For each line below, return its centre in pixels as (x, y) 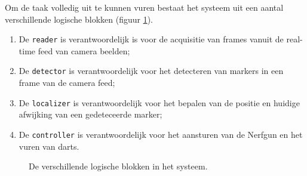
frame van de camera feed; (67, 83)
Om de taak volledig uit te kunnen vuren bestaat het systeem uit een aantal (144, 7)
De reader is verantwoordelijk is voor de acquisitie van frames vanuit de (151, 39)
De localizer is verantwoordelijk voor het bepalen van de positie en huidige (159, 102)
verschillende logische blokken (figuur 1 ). (79, 19)
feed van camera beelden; (84, 50)
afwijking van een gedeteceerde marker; (90, 114)
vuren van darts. (49, 146)
